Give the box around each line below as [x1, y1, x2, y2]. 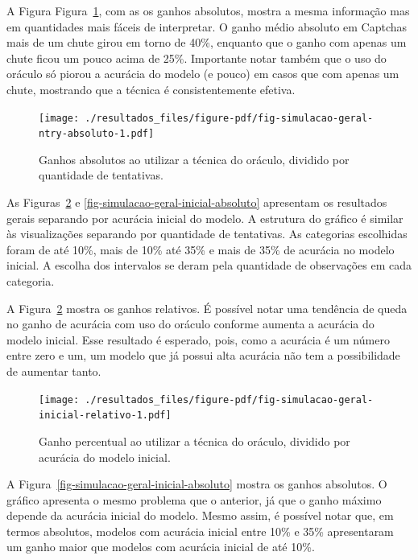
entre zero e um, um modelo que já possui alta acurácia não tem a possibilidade [6, 347, 400, 364]
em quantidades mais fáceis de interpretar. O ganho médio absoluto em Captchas [6, 18, 408, 35]
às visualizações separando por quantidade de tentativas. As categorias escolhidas [6, 225, 408, 242]
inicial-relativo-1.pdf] [39, 410, 172, 422]
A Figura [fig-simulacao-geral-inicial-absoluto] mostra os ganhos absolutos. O [6, 476, 387, 492]
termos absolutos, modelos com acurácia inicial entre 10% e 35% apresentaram [6, 522, 394, 539]
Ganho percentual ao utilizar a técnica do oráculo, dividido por [39, 432, 350, 449]
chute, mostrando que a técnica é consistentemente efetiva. [6, 80, 296, 97]
